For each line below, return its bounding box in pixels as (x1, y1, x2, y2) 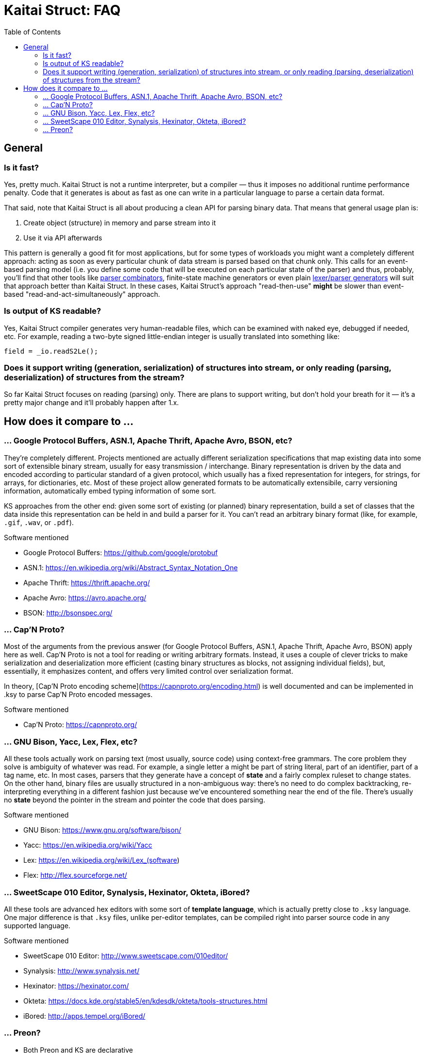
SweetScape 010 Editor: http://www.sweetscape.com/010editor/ (23, 951, 228, 960)
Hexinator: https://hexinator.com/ (23, 981, 129, 990)
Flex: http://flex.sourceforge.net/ (23, 871, 127, 880)
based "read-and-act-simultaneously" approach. (4, 290, 160, 298)
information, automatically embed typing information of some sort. (4, 486, 216, 495)
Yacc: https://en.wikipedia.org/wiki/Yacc (23, 841, 153, 850)
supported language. (4, 921, 70, 930)
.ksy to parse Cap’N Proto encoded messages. (4, 690, 153, 699)
